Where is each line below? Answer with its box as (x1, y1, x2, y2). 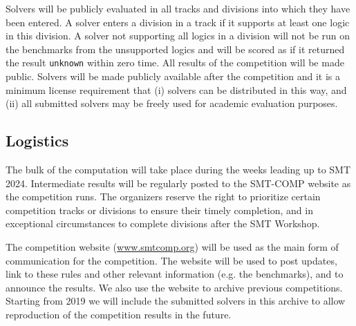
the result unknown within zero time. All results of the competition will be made (6, 55, 344, 70)
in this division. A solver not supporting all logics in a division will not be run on (6, 28, 350, 43)
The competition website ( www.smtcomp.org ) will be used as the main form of (6, 239, 339, 253)
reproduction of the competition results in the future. (6, 307, 232, 321)
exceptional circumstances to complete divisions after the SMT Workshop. (6, 216, 320, 231)
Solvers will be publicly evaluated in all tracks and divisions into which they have (6, 1, 350, 15)
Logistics (6, 130, 69, 151)
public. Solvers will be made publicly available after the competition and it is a (6, 69, 341, 84)
